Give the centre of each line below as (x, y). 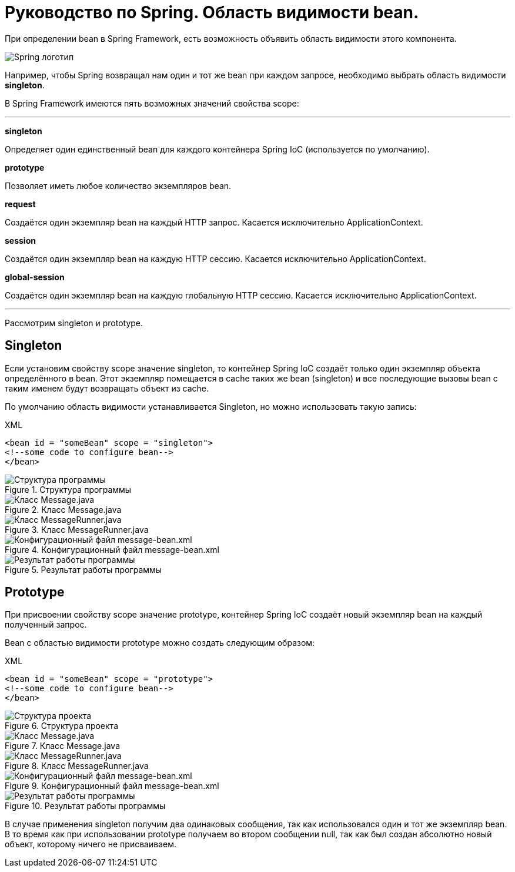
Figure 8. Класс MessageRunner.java (77, 766)
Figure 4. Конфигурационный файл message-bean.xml (112, 549)
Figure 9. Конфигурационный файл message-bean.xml (112, 786)
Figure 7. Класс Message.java (62, 746)
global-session (35, 277)
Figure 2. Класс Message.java (63, 509)
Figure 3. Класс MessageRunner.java (77, 529)
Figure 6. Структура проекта (62, 726)
